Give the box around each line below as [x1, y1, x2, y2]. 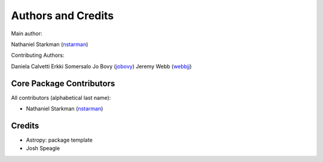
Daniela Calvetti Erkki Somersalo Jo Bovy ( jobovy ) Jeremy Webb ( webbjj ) [11, 63, 192, 70]
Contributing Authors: [11, 51, 65, 59]
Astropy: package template [26, 136, 93, 143]
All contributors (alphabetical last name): [11, 94, 111, 101]
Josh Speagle [26, 145, 60, 152]
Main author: [11, 30, 42, 37]
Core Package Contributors [11, 78, 115, 88]
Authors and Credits [11, 9, 114, 22]
